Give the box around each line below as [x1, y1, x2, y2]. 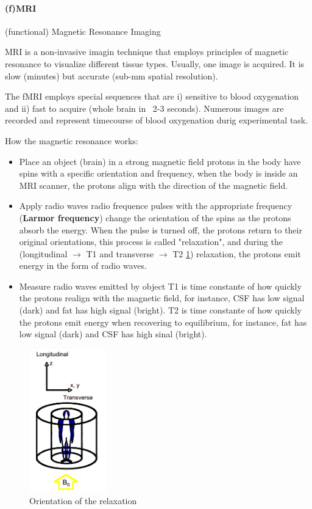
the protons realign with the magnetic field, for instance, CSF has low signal [19, 291, 305, 304]
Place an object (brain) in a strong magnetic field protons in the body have [19, 155, 301, 167]
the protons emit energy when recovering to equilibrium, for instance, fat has [19, 315, 307, 328]
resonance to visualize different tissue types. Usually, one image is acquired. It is [5, 57, 305, 70]
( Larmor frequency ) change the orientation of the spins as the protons [19, 211, 291, 224]
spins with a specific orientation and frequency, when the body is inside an [19, 167, 298, 180]
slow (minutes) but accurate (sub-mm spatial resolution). [5, 69, 218, 82]
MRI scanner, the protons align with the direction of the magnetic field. [19, 178, 288, 191]
